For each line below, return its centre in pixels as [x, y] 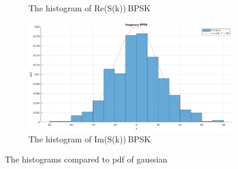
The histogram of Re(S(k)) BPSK [90, 8]
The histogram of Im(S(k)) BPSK [90, 138]
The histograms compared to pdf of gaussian [86, 159]
